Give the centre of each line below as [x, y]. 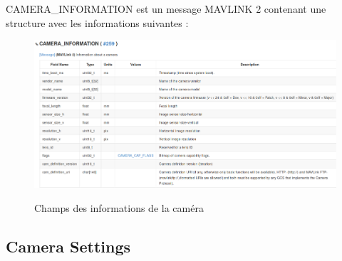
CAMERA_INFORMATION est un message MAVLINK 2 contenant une [166, 9]
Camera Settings [68, 246]
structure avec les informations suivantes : [97, 22]
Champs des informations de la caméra [119, 207]
